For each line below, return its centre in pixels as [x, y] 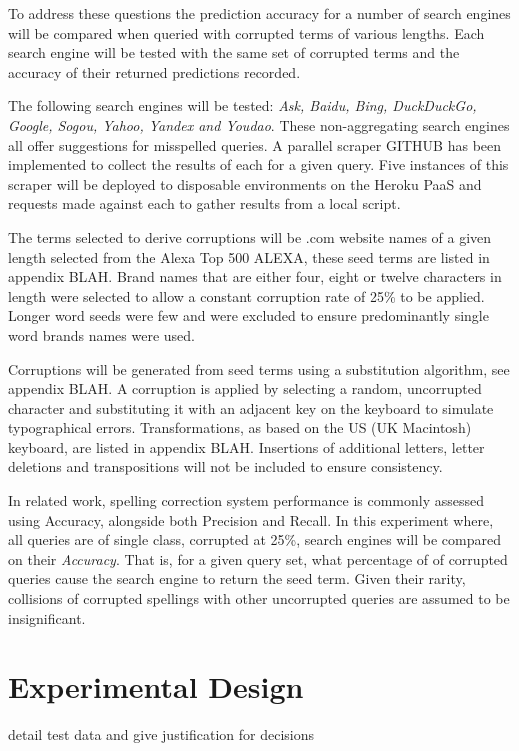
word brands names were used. [101, 334]
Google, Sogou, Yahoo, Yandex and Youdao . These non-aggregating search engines [259, 124]
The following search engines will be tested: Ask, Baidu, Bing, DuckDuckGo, [242, 105]
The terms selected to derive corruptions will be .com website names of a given [250, 236]
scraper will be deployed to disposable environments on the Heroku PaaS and [245, 183]
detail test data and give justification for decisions [161, 734]
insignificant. [47, 617]
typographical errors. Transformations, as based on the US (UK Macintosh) [240, 427]
